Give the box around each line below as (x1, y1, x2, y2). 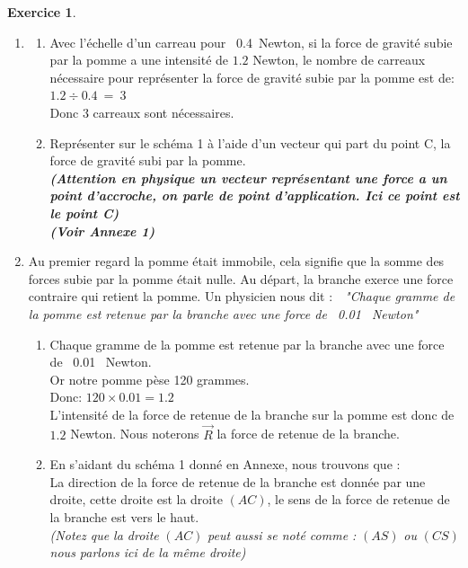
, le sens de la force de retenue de (267, 490, 450, 509)
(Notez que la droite (49, 525, 159, 544)
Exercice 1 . (7, 3, 76, 21)
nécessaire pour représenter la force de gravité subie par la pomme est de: (49, 67, 455, 86)
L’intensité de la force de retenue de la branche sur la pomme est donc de (49, 404, 455, 423)
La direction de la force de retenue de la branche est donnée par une (49, 472, 426, 491)
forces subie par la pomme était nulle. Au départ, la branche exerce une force (28, 269, 454, 288)
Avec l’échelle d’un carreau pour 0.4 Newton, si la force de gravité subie (49, 32, 453, 51)
